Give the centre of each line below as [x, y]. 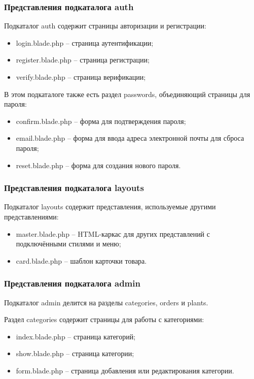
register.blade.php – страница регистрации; [83, 60]
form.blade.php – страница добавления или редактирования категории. [125, 370]
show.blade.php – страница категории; [75, 353]
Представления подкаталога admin [72, 283]
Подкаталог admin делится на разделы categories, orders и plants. [106, 302]
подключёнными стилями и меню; [68, 244]
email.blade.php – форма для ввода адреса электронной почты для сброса [130, 138]
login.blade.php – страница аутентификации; [85, 42]
